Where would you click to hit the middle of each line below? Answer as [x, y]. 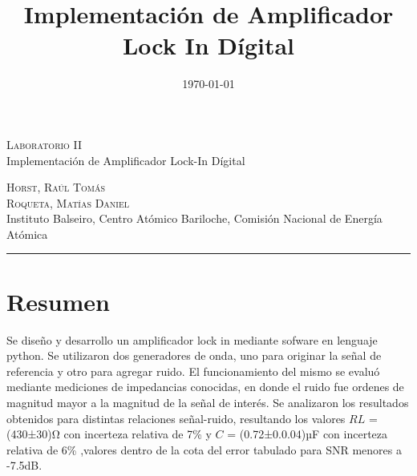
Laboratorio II [45, 144]
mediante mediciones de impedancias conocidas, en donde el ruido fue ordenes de [205, 387]
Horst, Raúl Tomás [56, 187]
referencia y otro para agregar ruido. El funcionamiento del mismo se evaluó [193, 371]
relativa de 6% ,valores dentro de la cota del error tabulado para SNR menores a [204, 449]
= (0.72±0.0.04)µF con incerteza [308, 434]
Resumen [58, 301]
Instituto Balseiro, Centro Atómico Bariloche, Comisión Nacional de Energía [194, 218]
